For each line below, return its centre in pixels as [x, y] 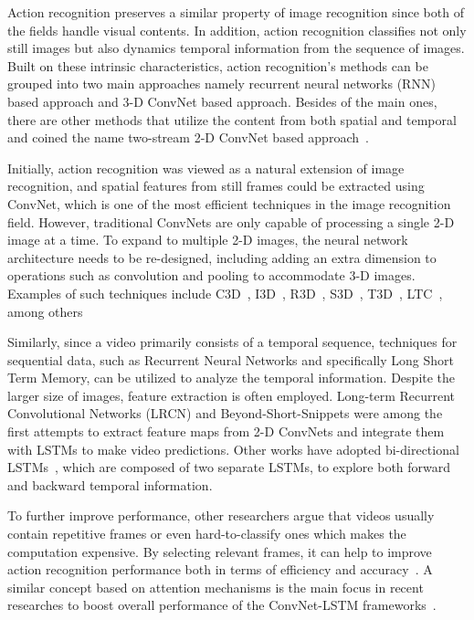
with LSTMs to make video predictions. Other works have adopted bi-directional [233, 449]
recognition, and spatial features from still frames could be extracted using [216, 186]
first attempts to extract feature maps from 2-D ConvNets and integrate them [226, 431]
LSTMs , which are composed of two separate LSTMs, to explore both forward [229, 467]
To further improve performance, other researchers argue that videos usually [221, 515]
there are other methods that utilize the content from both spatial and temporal [232, 119]
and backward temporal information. [110, 484]
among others [45, 311]
